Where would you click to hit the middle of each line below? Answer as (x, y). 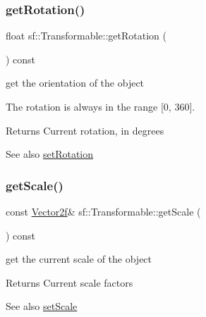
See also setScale (42, 306)
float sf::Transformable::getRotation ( (86, 36)
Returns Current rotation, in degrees (85, 130)
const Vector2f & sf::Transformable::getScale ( (103, 211)
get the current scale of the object (79, 259)
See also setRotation (50, 154)
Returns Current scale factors (69, 282)
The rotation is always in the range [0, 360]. (101, 106)
